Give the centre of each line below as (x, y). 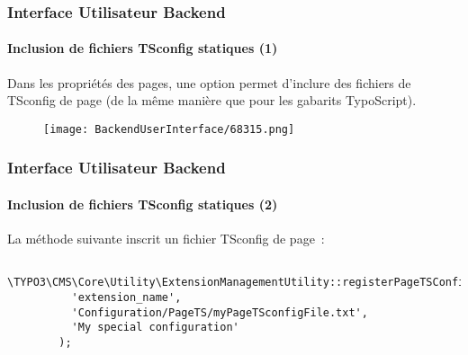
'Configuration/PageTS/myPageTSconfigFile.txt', (220, 312)
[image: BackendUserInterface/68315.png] (169, 129)
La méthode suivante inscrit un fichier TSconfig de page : (166, 239)
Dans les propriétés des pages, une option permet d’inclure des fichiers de (209, 82)
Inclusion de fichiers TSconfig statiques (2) (143, 204)
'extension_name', (126, 298)
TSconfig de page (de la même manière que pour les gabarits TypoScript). (212, 100)
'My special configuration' (155, 328)
